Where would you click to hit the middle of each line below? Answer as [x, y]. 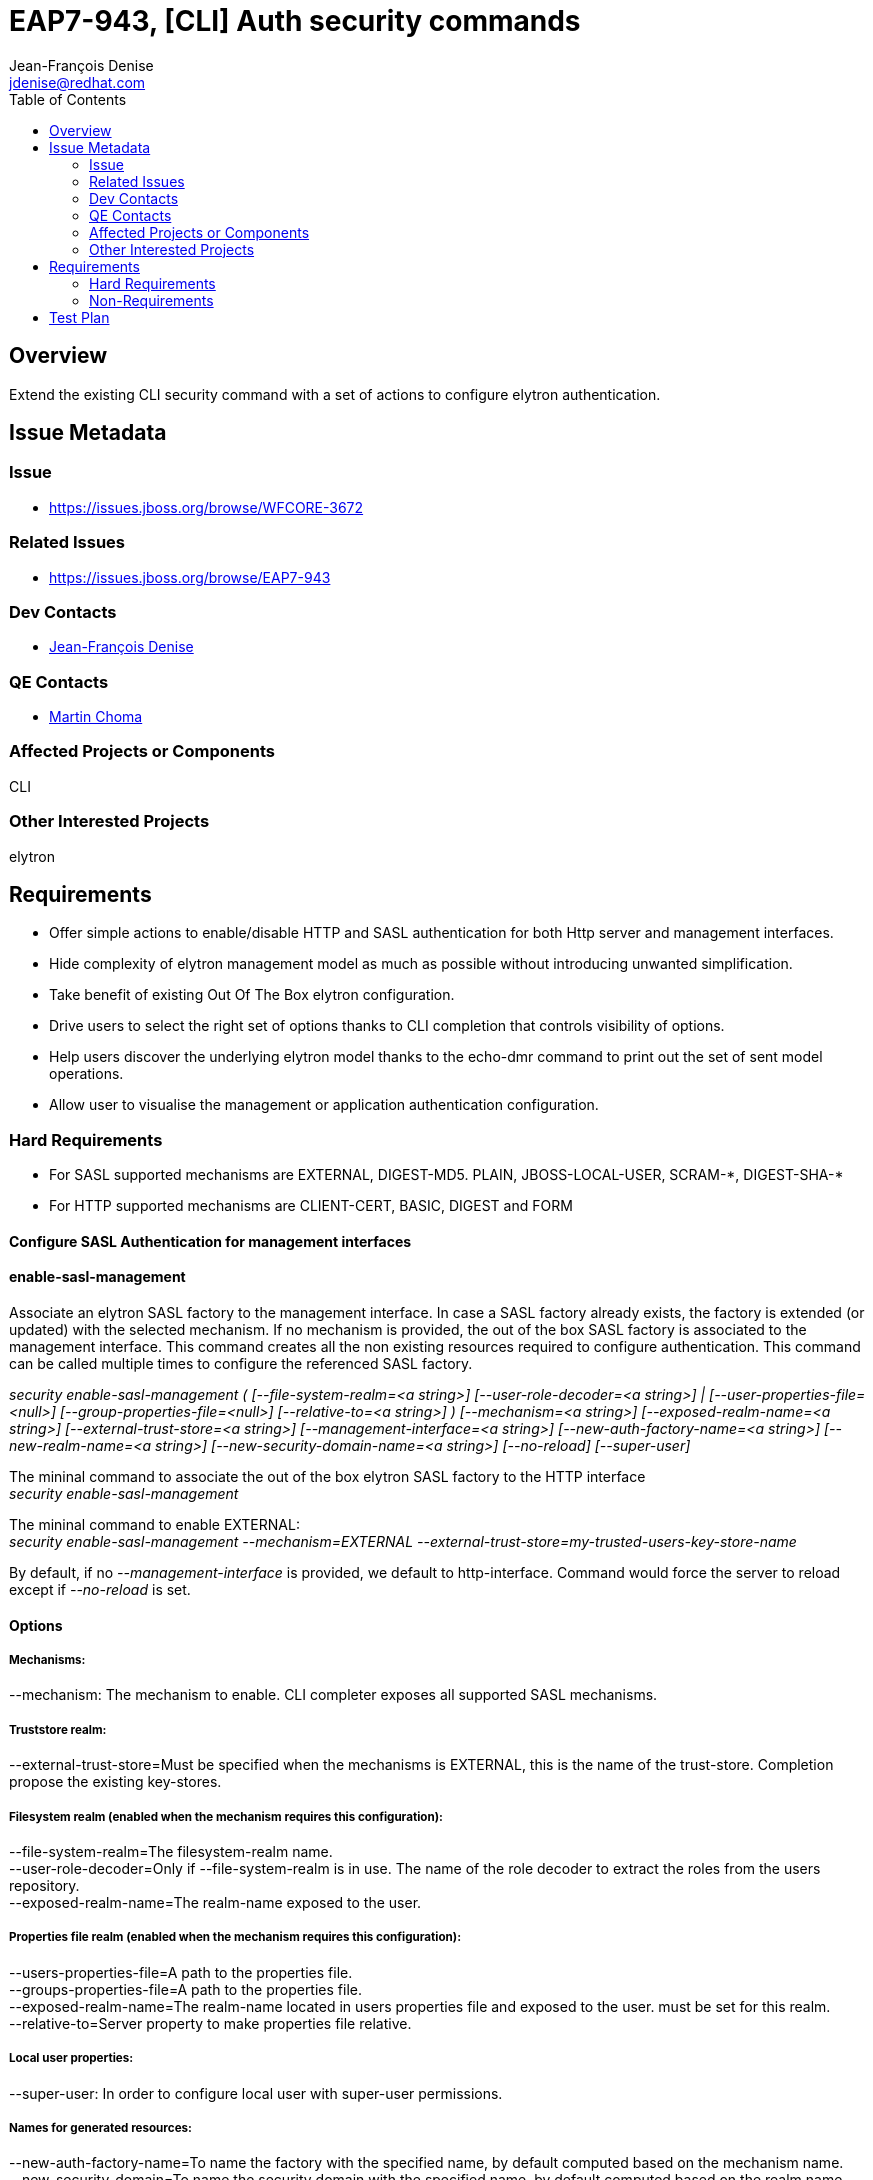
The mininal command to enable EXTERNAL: [154, 1524]
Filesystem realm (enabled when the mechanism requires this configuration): [226, 1816]
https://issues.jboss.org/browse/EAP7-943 [190, 577]
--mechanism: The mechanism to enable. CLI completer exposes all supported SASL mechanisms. [333, 1695]
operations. [86, 1074]
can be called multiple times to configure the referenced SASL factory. [241, 1363]
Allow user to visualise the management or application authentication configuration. [324, 1105]
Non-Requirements [151, 300]
